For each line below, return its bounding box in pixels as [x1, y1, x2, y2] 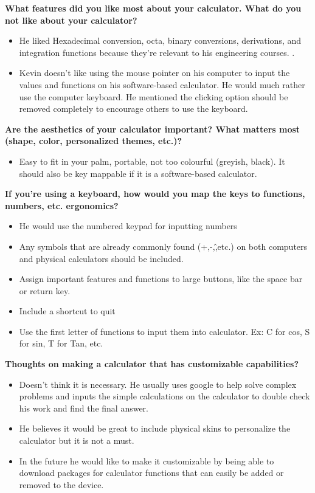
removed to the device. [19, 478, 104, 491]
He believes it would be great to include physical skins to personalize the [19, 422, 291, 435]
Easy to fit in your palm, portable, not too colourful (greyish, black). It [19, 154, 285, 167]
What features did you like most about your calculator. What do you [5, 2, 302, 14]
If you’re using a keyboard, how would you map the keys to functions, [5, 187, 305, 200]
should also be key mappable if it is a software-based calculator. [19, 167, 257, 179]
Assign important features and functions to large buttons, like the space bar [19, 272, 303, 285]
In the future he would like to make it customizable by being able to [19, 454, 274, 467]
